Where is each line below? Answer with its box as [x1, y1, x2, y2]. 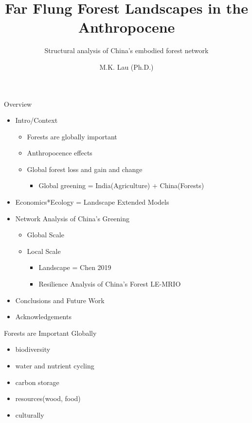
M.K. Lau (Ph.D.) [99, 61, 154, 72]
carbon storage [15, 377, 59, 387]
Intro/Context [15, 115, 58, 125]
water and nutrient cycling [15, 361, 94, 370]
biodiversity [15, 344, 51, 354]
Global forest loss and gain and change [27, 164, 143, 174]
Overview [4, 98, 32, 109]
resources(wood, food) [15, 393, 81, 404]
